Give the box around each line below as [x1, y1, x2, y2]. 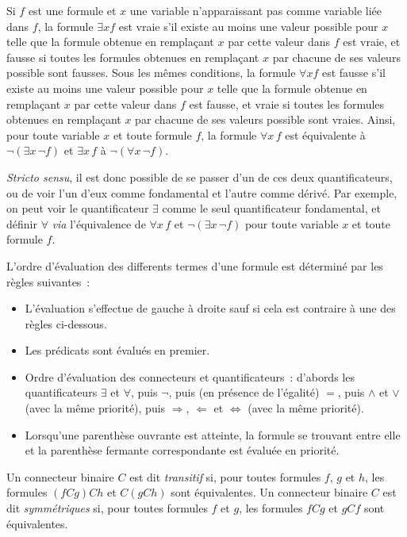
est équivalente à [285, 126, 366, 143]
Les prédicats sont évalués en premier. [25, 342, 210, 359]
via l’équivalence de [52, 215, 146, 232]
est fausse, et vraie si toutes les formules [189, 95, 385, 112]
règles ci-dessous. [25, 315, 107, 332]
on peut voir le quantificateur [6, 200, 149, 217]
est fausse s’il [321, 64, 386, 81]
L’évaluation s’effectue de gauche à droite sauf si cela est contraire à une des [25, 300, 396, 316]
